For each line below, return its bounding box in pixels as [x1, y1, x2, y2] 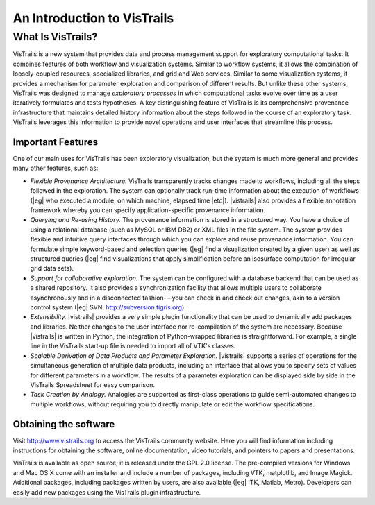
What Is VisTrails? [12, 31, 98, 43]
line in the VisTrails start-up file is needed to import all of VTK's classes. [30, 342, 236, 350]
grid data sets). [30, 264, 74, 273]
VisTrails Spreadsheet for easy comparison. [30, 381, 156, 389]
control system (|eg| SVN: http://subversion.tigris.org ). [30, 302, 187, 311]
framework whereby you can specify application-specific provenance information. [30, 205, 266, 214]
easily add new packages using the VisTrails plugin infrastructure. [12, 488, 201, 496]
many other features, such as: [12, 164, 99, 173]
